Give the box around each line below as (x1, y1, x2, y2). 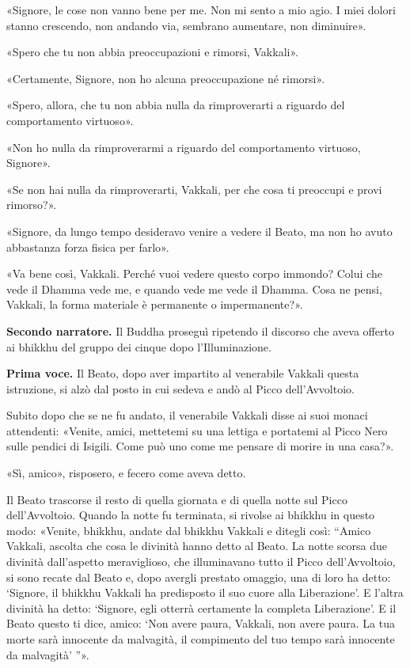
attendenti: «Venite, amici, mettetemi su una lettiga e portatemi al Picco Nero (6, 422, 388, 438)
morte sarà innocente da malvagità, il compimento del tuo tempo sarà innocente (6, 631, 395, 647)
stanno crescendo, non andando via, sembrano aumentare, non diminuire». (6, 17, 366, 33)
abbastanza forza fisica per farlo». (6, 238, 169, 255)
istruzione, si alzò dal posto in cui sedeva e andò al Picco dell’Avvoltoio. (6, 380, 355, 397)
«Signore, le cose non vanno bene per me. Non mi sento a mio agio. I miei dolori (6, 2, 396, 17)
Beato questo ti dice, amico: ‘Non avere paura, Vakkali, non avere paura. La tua (6, 615, 396, 632)
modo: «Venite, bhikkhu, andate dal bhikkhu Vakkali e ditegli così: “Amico (6, 522, 371, 538)
